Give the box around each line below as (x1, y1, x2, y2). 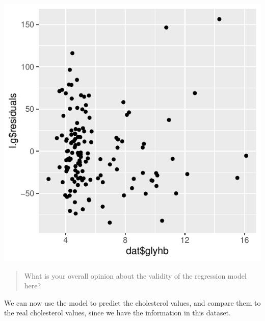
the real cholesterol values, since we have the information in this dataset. (4, 307, 231, 318)
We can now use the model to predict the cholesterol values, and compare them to (4, 297, 261, 308)
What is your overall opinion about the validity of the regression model (24, 270, 247, 281)
